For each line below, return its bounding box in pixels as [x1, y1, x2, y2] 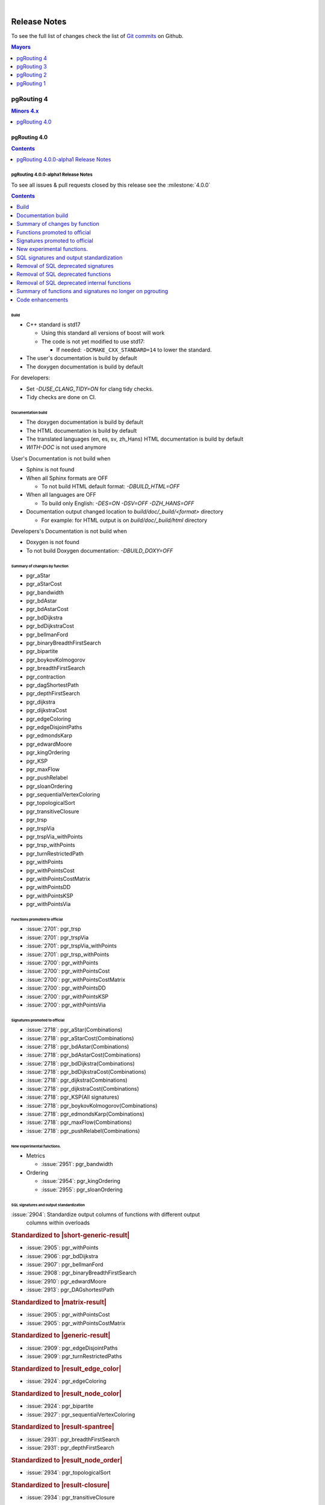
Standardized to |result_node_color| [11, 1389, 122, 1398]
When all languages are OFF [26, 491, 96, 498]
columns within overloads [26, 1219, 90, 1226]
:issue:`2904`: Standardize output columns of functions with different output [11, 1211, 200, 1218]
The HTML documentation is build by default [26, 427, 137, 434]
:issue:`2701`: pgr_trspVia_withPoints [26, 942, 117, 949]
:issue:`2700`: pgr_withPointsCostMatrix [26, 976, 126, 983]
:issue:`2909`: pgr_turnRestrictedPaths [26, 1353, 122, 1360]
